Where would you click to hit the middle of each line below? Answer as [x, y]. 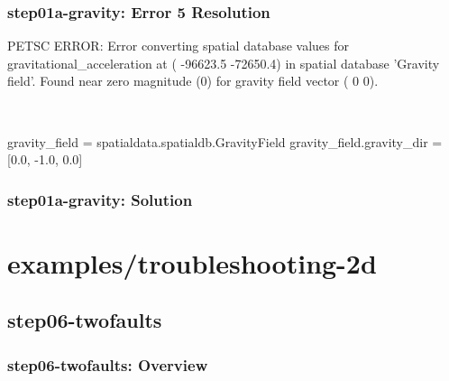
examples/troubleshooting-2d [192, 262]
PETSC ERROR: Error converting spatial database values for [179, 46]
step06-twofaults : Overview [108, 364]
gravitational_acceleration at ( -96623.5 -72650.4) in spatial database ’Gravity [224, 63]
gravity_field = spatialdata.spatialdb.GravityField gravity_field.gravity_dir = [225, 141]
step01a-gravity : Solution [100, 199]
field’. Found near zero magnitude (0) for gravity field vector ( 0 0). [193, 81]
